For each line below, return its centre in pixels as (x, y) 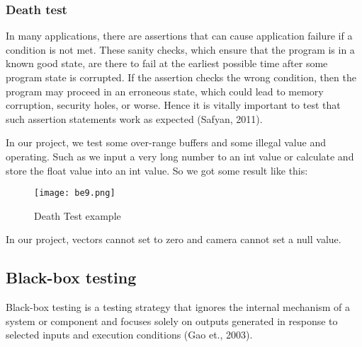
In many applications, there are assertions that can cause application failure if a (179, 36)
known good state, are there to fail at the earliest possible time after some (167, 63)
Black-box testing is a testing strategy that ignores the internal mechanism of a (178, 307)
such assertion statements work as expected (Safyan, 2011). (134, 118)
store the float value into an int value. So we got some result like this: (157, 170)
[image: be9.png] (75, 193)
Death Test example (78, 215)
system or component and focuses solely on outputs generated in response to (172, 320)
